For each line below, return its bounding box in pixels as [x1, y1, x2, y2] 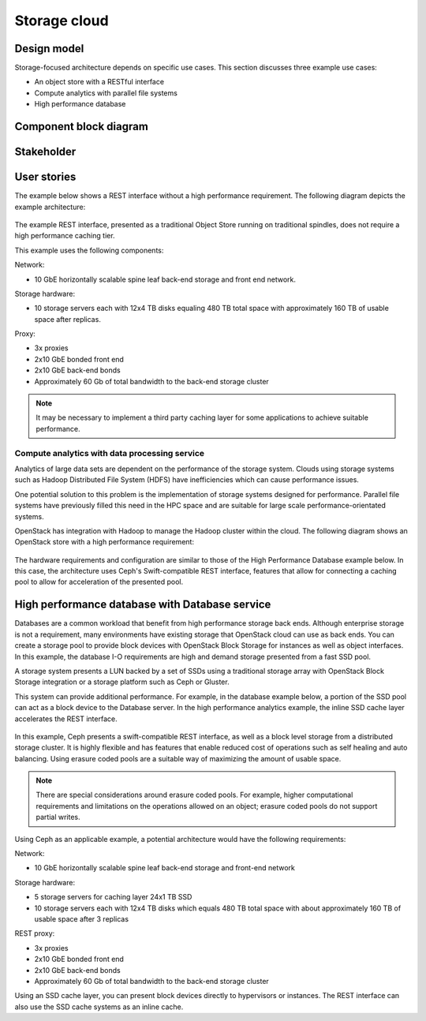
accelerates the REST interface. [14, 714, 118, 724]
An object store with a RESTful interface [34, 77, 165, 87]
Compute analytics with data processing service [14, 447, 205, 458]
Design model [14, 42, 84, 55]
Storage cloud [14, 12, 110, 29]
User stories [14, 170, 77, 184]
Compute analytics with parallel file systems [34, 88, 177, 98]
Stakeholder [14, 145, 77, 159]
